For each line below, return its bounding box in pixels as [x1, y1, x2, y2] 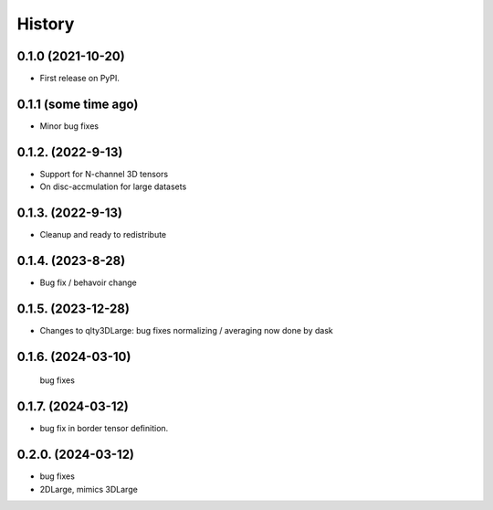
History [16, 14, 75, 34]
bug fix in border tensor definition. [39, 423, 169, 434]
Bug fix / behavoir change [39, 277, 137, 288]
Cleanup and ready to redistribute [39, 229, 167, 240]
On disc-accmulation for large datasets [39, 181, 187, 192]
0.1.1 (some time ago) [16, 96, 139, 112]
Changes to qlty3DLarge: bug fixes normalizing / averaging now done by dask [39, 324, 333, 335]
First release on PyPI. [39, 73, 121, 84]
